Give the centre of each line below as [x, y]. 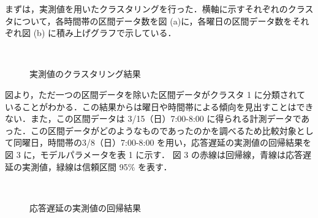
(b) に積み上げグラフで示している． [105, 33]
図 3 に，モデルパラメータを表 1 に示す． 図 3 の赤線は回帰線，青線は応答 [154, 154]
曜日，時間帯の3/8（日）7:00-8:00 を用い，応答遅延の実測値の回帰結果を [167, 142]
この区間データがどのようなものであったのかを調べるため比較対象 [163, 130]
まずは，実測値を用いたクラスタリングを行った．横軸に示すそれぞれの [146, 9]
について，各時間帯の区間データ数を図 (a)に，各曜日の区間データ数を [153, 21]
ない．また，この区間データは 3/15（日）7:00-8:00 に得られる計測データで [153, 118]
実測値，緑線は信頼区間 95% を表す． [97, 166]
